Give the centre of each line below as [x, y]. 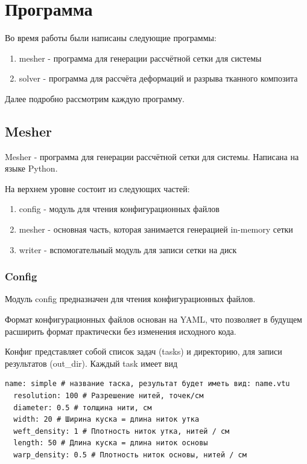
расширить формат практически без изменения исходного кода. [121, 331]
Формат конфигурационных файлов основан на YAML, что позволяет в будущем [153, 319]
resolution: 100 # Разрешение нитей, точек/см [109, 396]
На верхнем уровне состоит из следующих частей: [97, 188]
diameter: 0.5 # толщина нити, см [83, 408]
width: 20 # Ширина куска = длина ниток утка [106, 420]
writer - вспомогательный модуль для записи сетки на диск [128, 249]
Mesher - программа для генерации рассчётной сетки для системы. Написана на [152, 156]
